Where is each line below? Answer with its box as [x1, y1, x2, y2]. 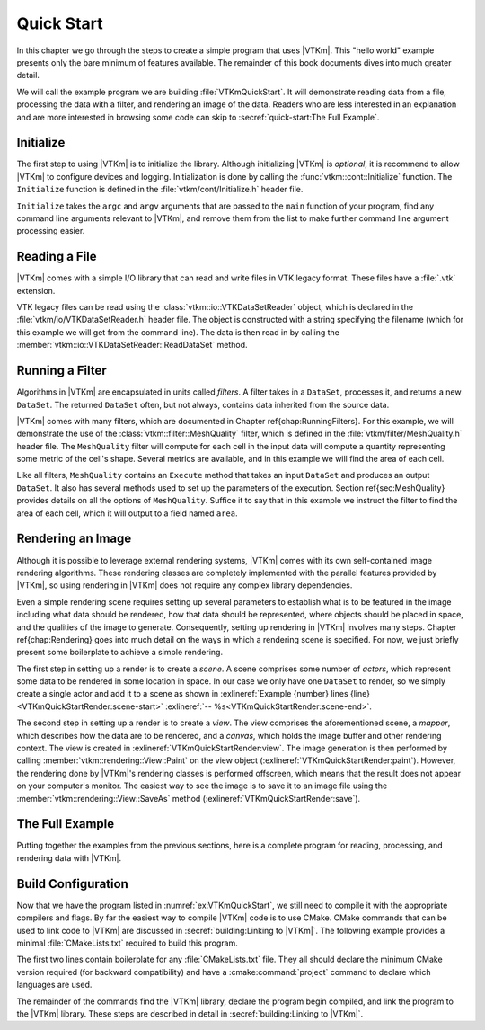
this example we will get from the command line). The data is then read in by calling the [16, 326, 340, 337]
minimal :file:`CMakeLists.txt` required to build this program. [16, 937, 238, 948]
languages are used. [16, 980, 93, 990]
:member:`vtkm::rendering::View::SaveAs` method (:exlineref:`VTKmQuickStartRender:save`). [16, 793, 361, 804]
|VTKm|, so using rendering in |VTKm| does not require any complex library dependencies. [16, 580, 353, 590]
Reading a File [16, 249, 98, 264]
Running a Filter [16, 363, 107, 378]
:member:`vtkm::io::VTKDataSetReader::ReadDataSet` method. [16, 340, 248, 351]
